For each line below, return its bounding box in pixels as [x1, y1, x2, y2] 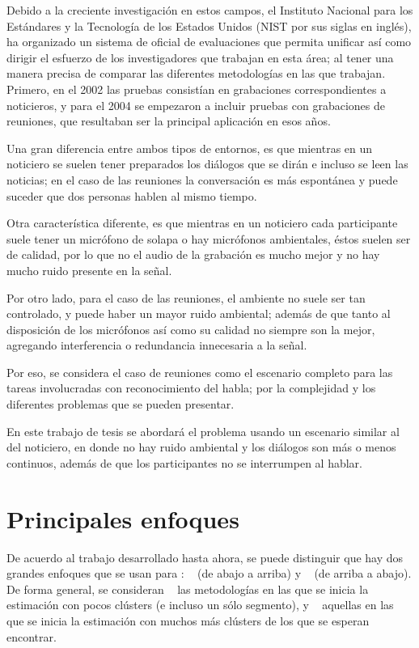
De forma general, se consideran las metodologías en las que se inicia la [6, 580, 369, 597]
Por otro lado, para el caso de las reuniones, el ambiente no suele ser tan [6, 289, 366, 306]
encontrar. [6, 628, 57, 645]
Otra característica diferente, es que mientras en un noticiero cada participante [6, 214, 398, 231]
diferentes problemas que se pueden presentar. [6, 396, 235, 413]
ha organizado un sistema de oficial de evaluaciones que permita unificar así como [6, 33, 412, 50]
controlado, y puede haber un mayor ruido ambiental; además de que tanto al [6, 305, 391, 322]
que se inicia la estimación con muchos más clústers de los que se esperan [6, 612, 370, 629]
